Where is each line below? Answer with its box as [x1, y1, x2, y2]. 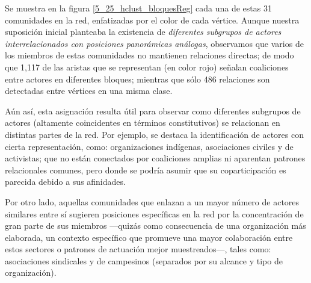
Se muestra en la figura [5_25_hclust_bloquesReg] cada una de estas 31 [5, 2, 272, 14]
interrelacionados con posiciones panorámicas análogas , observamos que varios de [5, 37, 304, 49]
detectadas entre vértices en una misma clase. [5, 84, 173, 97]
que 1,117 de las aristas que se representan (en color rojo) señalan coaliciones [5, 60, 289, 73]
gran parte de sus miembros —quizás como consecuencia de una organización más [5, 219, 306, 232]
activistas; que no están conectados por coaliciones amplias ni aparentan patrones [5, 152, 306, 164]
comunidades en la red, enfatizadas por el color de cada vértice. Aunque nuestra [5, 13, 300, 26]
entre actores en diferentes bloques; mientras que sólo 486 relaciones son [5, 72, 270, 85]
